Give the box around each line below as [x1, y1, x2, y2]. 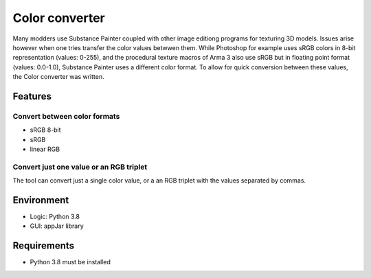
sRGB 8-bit [30, 126, 61, 134]
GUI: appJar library [30, 222, 84, 230]
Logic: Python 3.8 [30, 213, 80, 221]
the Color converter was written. [12, 73, 104, 81]
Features [12, 90, 52, 102]
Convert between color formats [12, 111, 120, 121]
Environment [12, 194, 69, 206]
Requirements [12, 240, 75, 252]
